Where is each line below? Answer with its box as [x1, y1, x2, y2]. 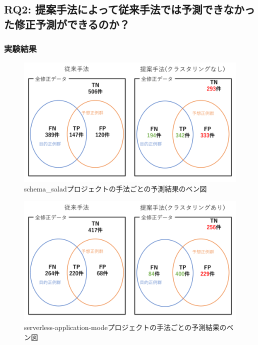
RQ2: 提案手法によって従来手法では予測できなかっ [4, 1, 255, 17]
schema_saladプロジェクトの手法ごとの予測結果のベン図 [24, 183, 207, 194]
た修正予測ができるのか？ [4, 16, 130, 31]
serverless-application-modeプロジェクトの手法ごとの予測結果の [24, 322, 226, 332]
